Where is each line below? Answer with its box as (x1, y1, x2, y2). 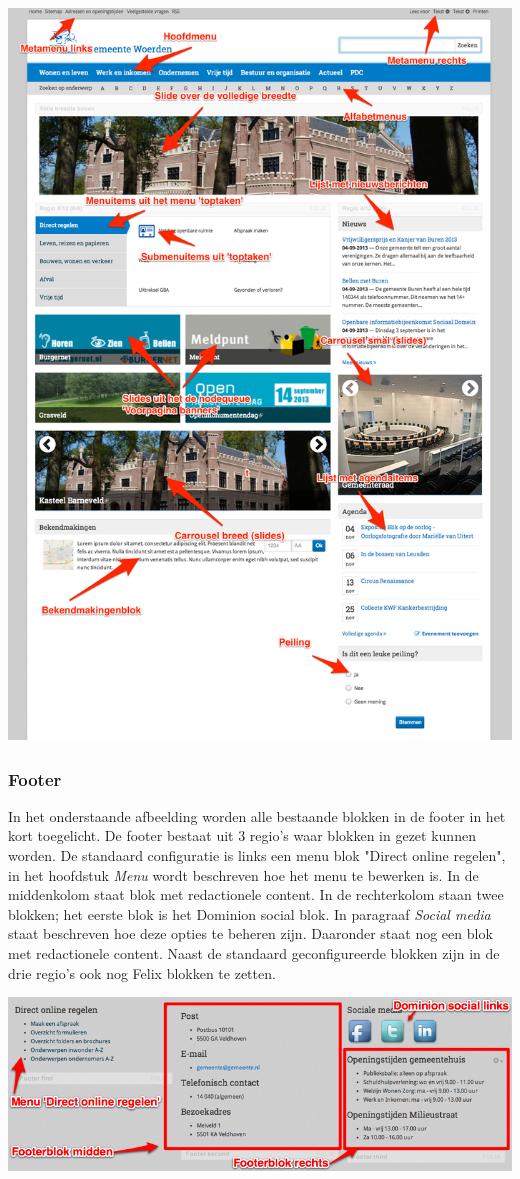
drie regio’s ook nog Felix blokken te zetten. (8, 962, 276, 983)
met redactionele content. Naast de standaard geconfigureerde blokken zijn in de (8, 943, 500, 964)
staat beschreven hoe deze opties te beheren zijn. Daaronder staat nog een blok (8, 923, 493, 944)
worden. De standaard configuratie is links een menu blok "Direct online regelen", (8, 845, 506, 866)
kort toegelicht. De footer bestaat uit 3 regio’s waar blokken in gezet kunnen (8, 825, 476, 846)
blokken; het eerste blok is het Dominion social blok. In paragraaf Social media (8, 903, 491, 924)
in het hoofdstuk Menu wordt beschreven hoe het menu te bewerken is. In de (8, 864, 479, 885)
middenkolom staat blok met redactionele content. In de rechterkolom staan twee (8, 884, 504, 905)
